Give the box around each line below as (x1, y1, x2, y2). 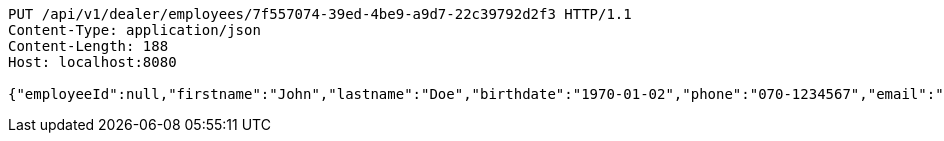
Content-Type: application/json (8, 22, 261, 38)
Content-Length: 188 (8, 38, 169, 54)
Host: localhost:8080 (8, 54, 177, 70)
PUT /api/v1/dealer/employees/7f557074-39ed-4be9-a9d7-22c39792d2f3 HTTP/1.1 (8, 6, 632, 22)
